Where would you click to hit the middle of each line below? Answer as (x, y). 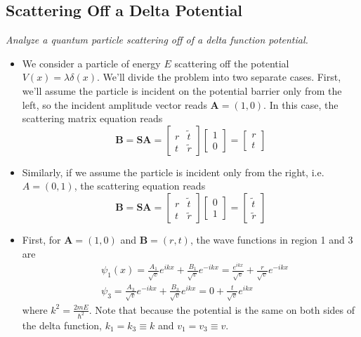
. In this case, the (301, 104)
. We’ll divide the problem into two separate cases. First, (219, 77)
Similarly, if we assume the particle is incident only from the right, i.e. (173, 172)
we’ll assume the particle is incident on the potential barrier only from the (182, 90)
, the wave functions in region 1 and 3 (271, 239)
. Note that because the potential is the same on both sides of (222, 309)
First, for (41, 239)
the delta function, (62, 325)
